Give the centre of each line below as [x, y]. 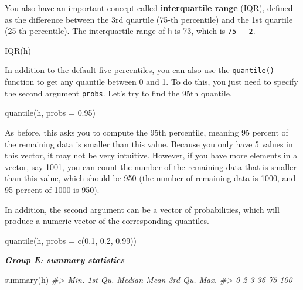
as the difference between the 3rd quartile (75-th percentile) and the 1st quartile [149, 19]
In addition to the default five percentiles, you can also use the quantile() [139, 70]
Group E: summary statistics [65, 260]
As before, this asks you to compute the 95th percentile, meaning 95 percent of [147, 132]
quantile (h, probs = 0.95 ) [50, 113]
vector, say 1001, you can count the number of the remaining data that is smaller [151, 166]
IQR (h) [18, 50]
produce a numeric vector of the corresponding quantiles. [107, 221]
